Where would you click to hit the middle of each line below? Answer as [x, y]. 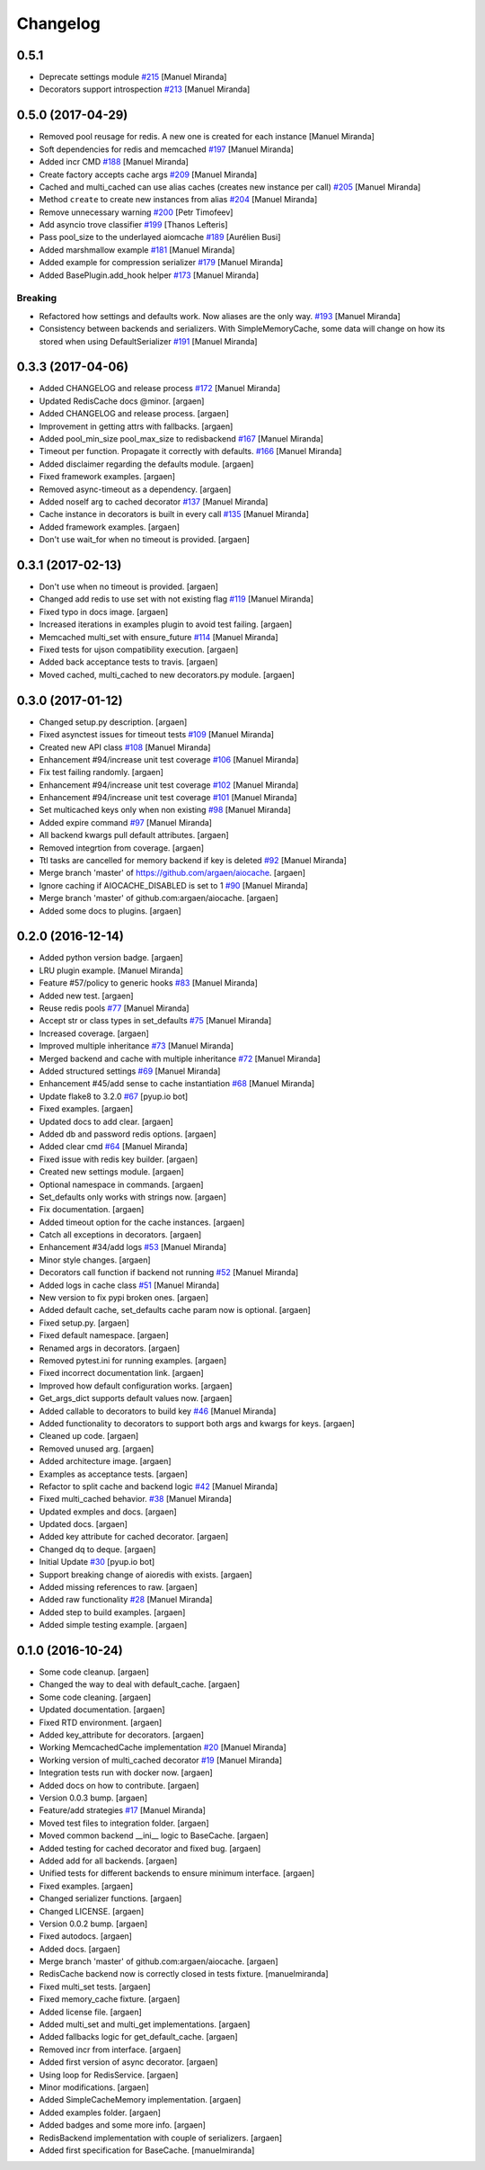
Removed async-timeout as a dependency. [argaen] [135, 489]
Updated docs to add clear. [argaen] [106, 1121]
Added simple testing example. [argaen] [113, 1625]
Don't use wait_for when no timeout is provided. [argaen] [145, 540]
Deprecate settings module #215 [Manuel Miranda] [133, 77]
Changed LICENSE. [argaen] [92, 1911]
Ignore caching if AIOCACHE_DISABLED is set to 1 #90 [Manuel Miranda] [174, 885]
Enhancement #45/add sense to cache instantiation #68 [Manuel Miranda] [177, 1084]
